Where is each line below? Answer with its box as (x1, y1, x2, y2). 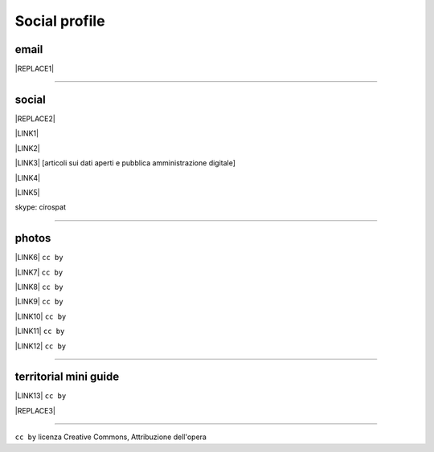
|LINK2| (14, 143, 40, 153)
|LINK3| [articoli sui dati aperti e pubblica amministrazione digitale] (14, 158, 236, 168)
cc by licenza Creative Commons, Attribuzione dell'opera (14, 432, 207, 442)
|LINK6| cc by (14, 253, 63, 263)
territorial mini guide (14, 370, 120, 384)
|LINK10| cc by (14, 312, 67, 321)
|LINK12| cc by (14, 341, 67, 351)
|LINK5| (14, 187, 40, 197)
